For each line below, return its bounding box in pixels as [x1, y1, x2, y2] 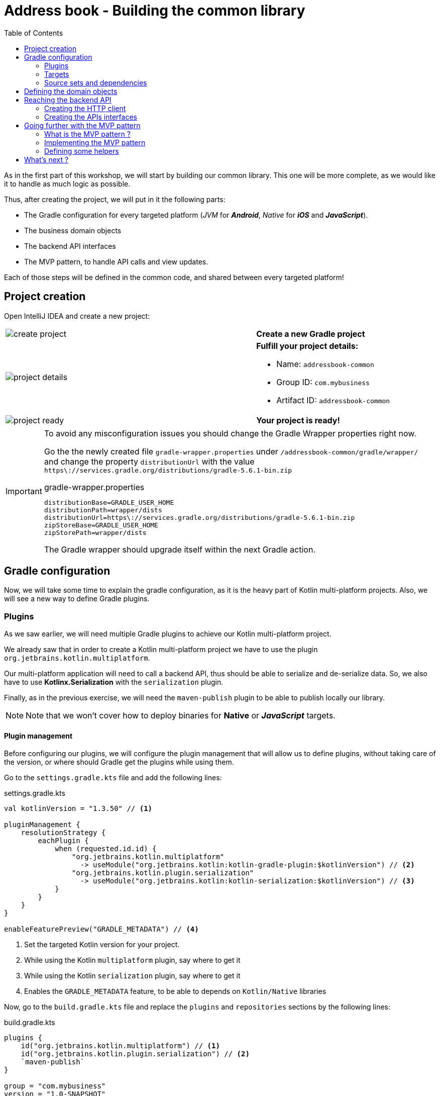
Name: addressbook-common [276, 358, 374, 369]
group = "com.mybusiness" [4, 1082, 106, 1090]
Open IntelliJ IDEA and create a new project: [4, 311, 150, 320]
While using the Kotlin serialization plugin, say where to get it [24, 971, 241, 980]
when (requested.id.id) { [55, 845, 157, 853]
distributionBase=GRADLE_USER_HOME [44, 498, 174, 506]
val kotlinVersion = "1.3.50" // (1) [4, 804, 153, 813]
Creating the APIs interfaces [44, 112, 137, 121]
